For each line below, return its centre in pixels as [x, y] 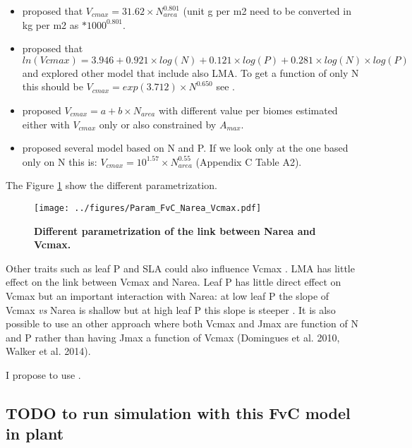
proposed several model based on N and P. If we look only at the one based [185, 148]
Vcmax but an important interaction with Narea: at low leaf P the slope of [168, 295]
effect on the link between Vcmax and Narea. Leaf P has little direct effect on [174, 282]
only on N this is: [60, 161]
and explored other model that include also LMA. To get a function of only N [190, 72]
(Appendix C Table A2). [249, 161]
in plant [35, 434]
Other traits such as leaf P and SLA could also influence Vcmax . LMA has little [180, 268]
